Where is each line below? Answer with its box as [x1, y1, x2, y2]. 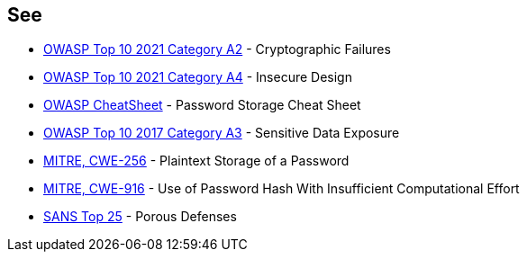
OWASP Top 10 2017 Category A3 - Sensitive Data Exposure [43, 125, 400, 141]
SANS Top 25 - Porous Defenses [43, 209, 237, 225]
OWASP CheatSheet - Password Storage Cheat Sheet [43, 97, 361, 113]
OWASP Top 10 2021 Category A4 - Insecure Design [43, 69, 352, 85]
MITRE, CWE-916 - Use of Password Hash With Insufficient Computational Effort [43, 181, 520, 197]
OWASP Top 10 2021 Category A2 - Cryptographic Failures [43, 41, 391, 58]
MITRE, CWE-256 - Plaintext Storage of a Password [43, 153, 350, 169]
